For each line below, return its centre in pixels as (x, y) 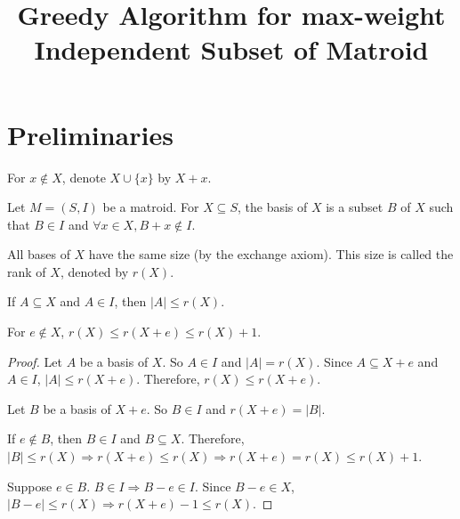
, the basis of (272, 207)
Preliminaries (90, 134)
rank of (27, 271)
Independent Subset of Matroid (231, 49)
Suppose (30, 486)
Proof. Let (35, 361)
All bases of (39, 254)
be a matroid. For (151, 207)
